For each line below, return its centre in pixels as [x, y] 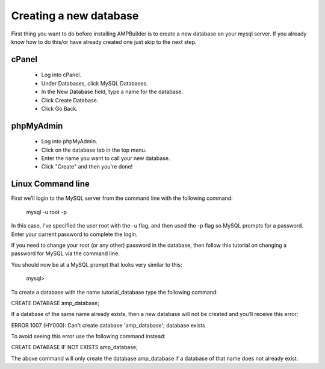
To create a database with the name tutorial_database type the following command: [114, 292]
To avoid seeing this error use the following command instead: [88, 336]
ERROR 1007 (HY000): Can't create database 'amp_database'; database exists [108, 325]
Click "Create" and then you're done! [87, 167]
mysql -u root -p [47, 212]
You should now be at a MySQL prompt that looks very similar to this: [97, 264]
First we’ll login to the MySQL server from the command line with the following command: [122, 198]
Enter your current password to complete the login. [74, 234]
